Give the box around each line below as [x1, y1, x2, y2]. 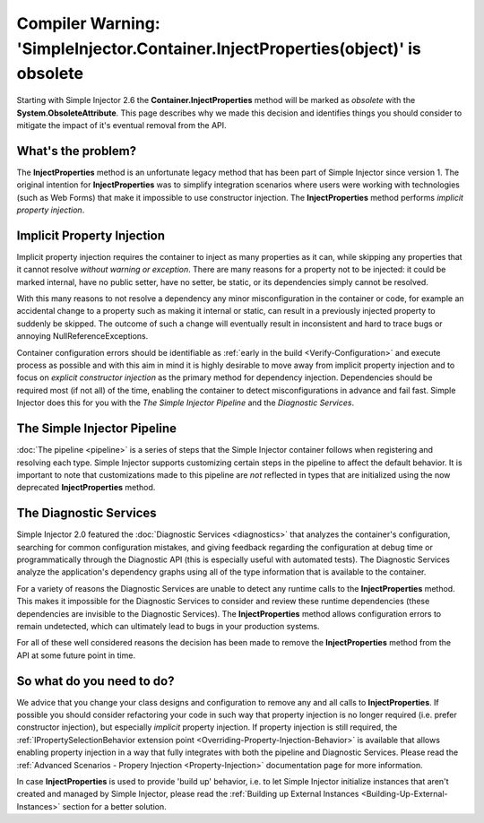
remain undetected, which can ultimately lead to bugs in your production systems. [16, 620, 320, 631]
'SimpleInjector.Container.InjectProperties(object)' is [16, 39, 421, 58]
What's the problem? [16, 143, 137, 159]
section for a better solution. [62, 801, 168, 811]
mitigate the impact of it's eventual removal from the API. [16, 119, 228, 130]
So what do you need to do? [16, 673, 175, 689]
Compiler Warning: [16, 13, 160, 33]
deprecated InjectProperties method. [16, 482, 156, 493]
